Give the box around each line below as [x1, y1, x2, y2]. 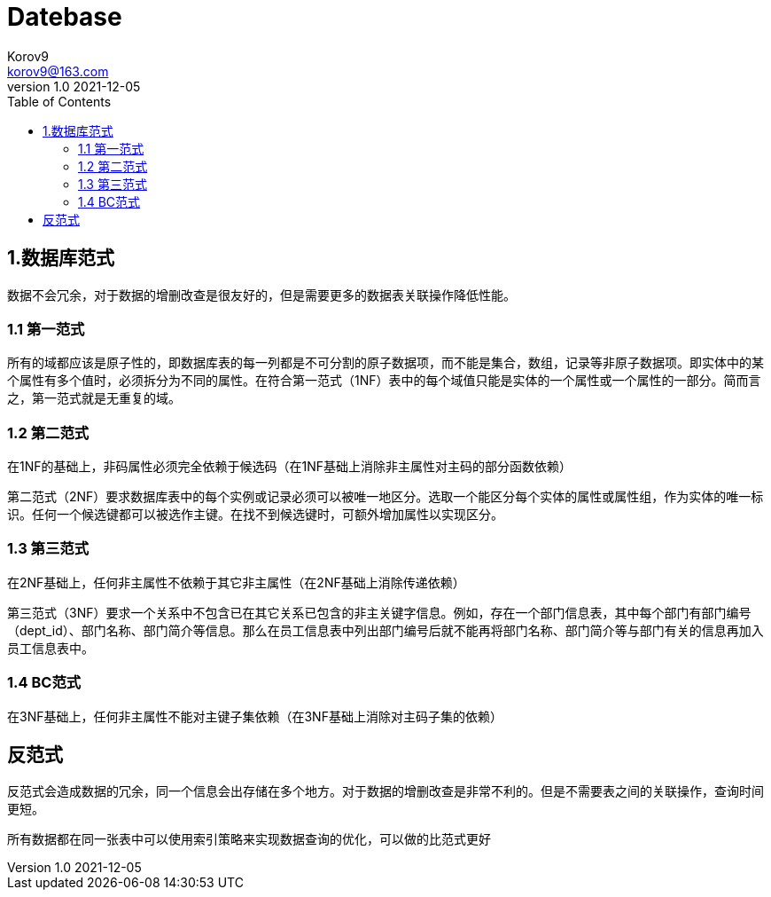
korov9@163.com [7, 63, 109, 79]
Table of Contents [7, 93, 112, 109]
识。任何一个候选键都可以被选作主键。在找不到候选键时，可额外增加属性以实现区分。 [7, 507, 503, 523]
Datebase [7, 2, 122, 32]
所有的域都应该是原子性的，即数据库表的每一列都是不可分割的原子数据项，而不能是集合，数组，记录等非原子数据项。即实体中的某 [7, 355, 764, 371]
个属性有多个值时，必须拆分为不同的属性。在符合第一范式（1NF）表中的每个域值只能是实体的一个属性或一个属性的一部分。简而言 [7, 373, 761, 389]
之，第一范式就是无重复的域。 [7, 390, 181, 406]
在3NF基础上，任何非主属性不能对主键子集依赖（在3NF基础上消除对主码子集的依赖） [7, 708, 502, 724]
